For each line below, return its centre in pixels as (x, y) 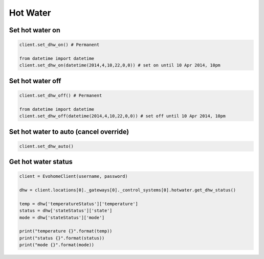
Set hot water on (35, 30)
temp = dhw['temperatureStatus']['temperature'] (79, 204)
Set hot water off (35, 81)
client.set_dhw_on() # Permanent (59, 45)
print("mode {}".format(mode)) (57, 245)
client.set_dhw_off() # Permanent (61, 95)
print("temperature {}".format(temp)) (66, 231)
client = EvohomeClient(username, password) (74, 177)
